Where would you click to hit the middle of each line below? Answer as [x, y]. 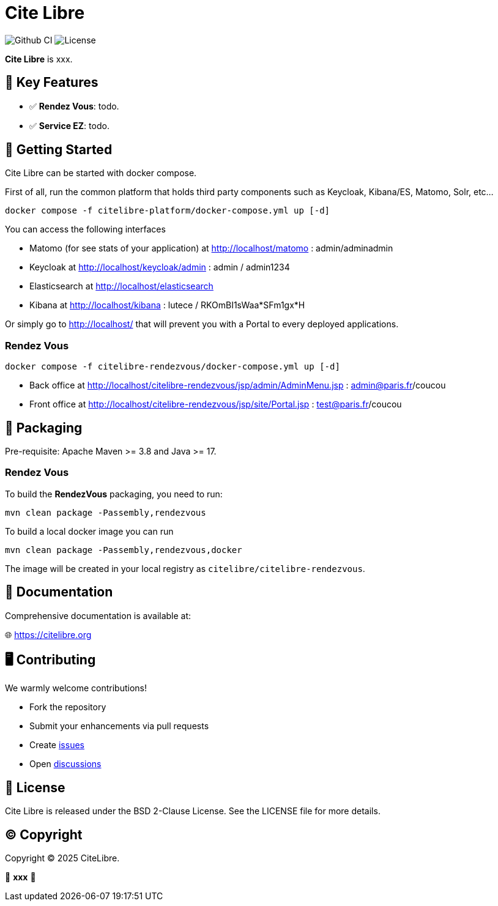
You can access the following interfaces [85, 229]
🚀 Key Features [52, 83]
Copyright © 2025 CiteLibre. [62, 858]
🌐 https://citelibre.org [48, 634]
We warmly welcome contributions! [76, 688]
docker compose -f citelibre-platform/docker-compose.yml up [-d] [168, 211]
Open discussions [65, 764]
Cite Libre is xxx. [39, 59]
